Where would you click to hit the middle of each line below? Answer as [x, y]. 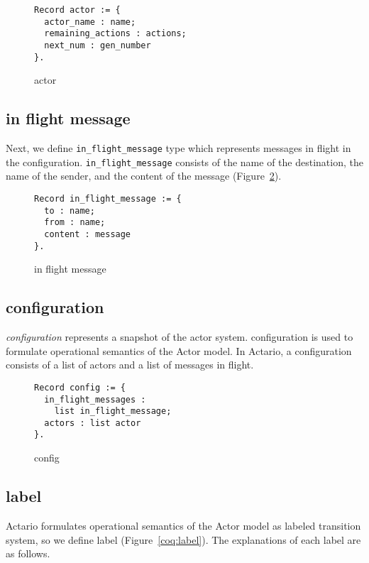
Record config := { [80, 387]
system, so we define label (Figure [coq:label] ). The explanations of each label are [183, 539]
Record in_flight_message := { [108, 198]
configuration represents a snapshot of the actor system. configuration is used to [180, 337]
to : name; [70, 211]
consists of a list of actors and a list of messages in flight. [130, 365]
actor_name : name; [90, 22]
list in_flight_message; [113, 411]
